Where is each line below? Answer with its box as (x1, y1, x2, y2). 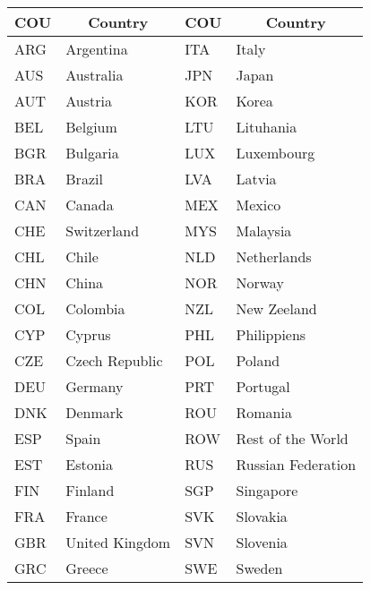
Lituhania (236, 116, 297, 137)
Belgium (65, 116, 117, 137)
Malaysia (236, 220, 292, 241)
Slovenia (236, 532, 288, 552)
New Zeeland (236, 298, 317, 319)
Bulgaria (65, 142, 119, 163)
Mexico (236, 194, 281, 215)
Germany (65, 376, 124, 397)
